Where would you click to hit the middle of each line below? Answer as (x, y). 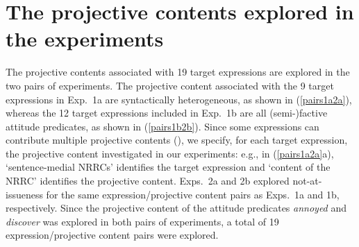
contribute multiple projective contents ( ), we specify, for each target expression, (177, 140)
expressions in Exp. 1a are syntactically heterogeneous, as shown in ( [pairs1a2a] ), (179, 99)
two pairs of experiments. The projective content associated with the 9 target (170, 85)
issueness (24, 194)
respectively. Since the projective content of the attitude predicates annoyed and (176, 208)
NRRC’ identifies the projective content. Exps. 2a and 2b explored (148, 181)
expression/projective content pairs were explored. (112, 235)
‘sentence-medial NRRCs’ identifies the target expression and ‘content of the (168, 167)
